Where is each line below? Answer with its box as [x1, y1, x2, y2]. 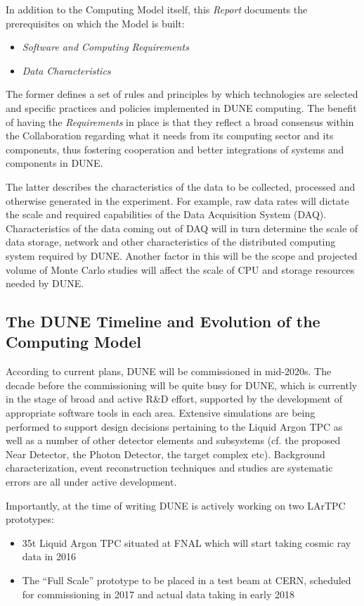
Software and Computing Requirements [22, 39, 189, 54]
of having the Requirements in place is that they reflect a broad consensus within [6, 114, 354, 129]
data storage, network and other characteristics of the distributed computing [6, 234, 336, 249]
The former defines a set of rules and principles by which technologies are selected [6, 87, 358, 101]
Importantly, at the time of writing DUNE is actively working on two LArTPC [6, 498, 346, 512]
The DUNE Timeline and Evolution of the [6, 310, 320, 332]
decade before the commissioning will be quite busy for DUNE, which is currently [6, 377, 358, 392]
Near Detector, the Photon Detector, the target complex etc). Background [6, 446, 325, 461]
